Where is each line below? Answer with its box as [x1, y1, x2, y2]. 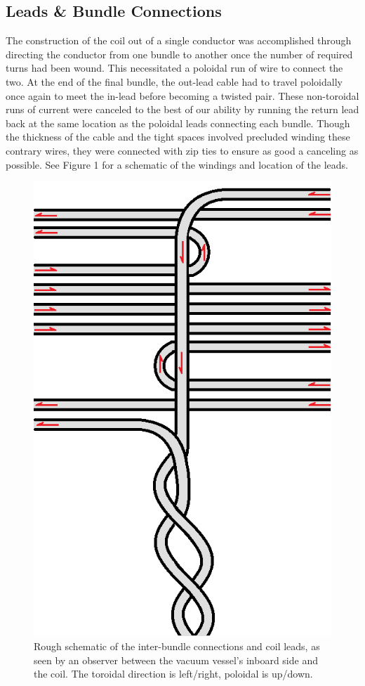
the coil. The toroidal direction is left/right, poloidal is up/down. [34, 666, 313, 681]
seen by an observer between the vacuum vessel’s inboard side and [34, 652, 318, 667]
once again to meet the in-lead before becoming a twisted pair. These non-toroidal [6, 88, 359, 103]
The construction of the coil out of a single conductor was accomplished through [6, 33, 352, 48]
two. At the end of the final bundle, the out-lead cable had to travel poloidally [6, 74, 343, 89]
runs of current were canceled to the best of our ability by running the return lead [6, 102, 359, 117]
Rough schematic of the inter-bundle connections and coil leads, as [34, 639, 320, 654]
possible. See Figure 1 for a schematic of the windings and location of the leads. [6, 157, 348, 171]
